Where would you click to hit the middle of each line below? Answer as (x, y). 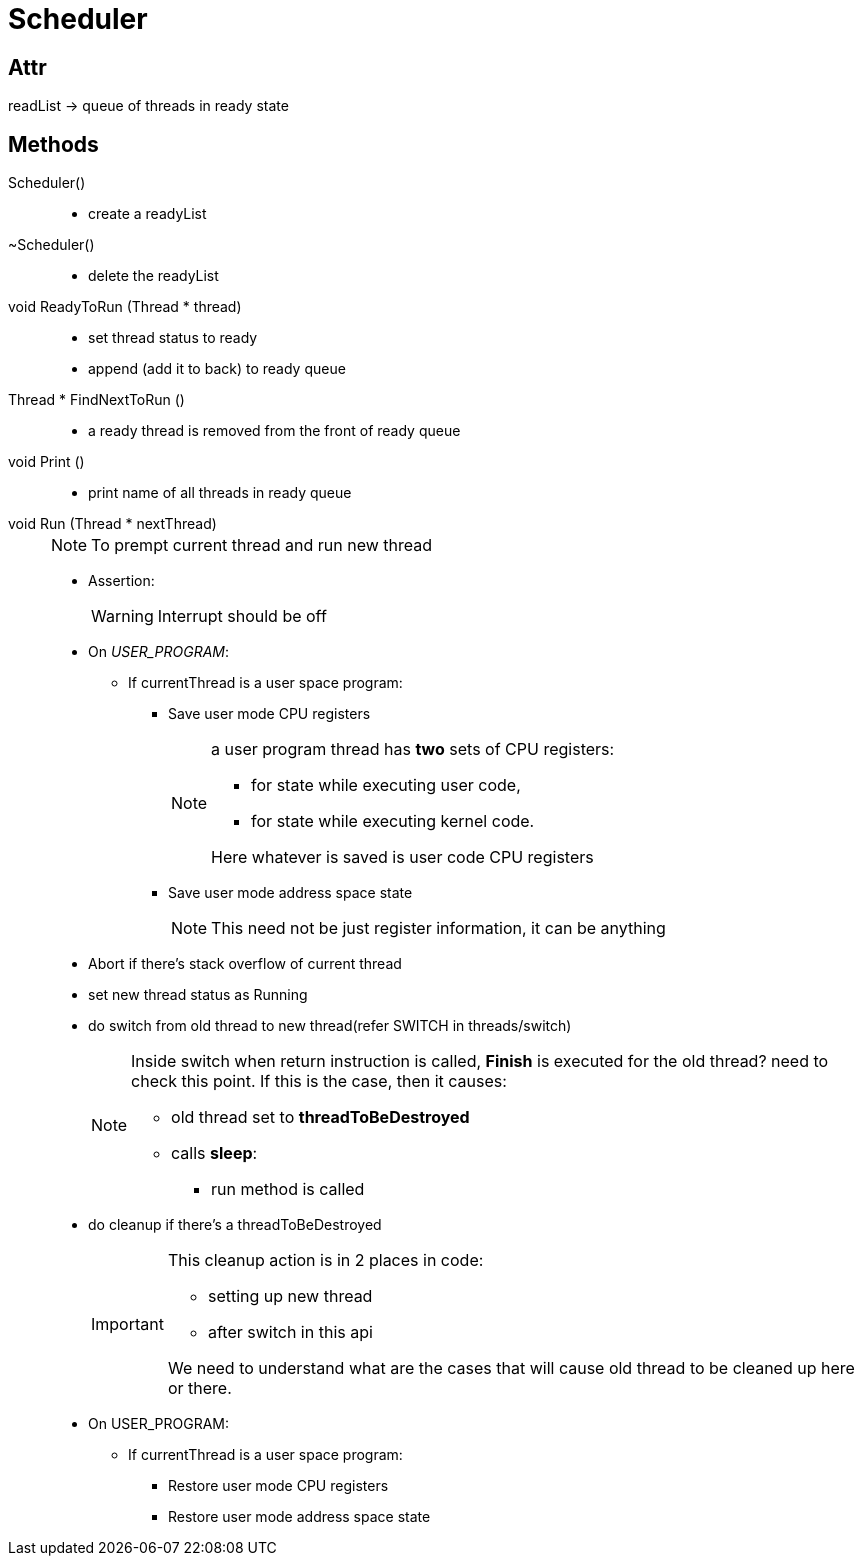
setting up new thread (290, 1296)
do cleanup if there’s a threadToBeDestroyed (235, 1225)
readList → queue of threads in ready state (148, 106)
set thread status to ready (173, 338)
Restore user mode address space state (299, 1517)
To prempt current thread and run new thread (262, 545)
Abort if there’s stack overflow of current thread (245, 964)
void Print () (46, 462)
